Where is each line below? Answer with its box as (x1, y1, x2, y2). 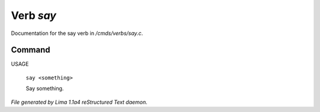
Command (11, 45, 50, 55)
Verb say (11, 9, 56, 22)
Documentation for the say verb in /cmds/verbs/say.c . (11, 30, 143, 37)
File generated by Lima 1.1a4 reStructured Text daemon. (11, 98, 148, 105)
